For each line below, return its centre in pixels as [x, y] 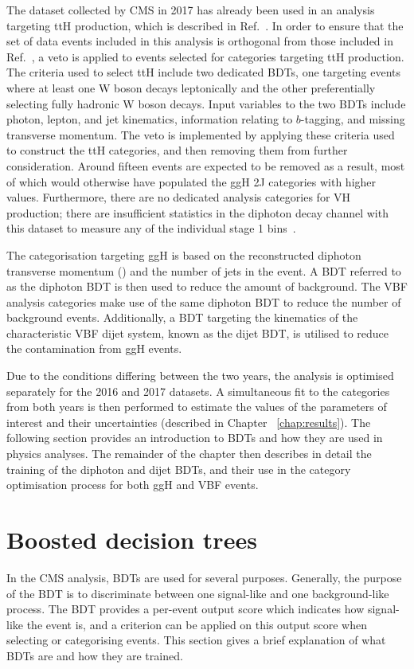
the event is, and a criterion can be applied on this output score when [197, 624]
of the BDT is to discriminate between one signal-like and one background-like [198, 593]
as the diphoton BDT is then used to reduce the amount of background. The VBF [207, 286]
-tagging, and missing [353, 119]
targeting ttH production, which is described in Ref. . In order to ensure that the [205, 25]
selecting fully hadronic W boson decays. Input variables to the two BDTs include [206, 103]
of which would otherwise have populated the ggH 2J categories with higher [191, 181]
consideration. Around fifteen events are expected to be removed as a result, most [206, 165]
